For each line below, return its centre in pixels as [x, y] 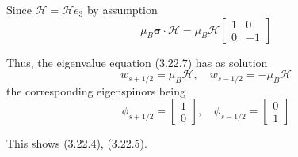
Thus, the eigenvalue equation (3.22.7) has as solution [137, 62]
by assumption [122, 9]
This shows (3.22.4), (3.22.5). [77, 143]
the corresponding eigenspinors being [96, 90]
